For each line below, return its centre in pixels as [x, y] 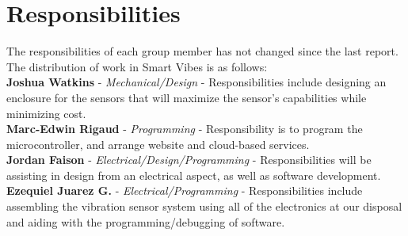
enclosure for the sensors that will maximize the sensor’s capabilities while [187, 97]
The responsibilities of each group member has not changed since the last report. [202, 51]
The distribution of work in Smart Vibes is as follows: [137, 66]
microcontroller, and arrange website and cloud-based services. [158, 144]
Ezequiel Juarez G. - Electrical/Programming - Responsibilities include [185, 190]
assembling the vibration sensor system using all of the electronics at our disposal [204, 206]
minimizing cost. [46, 113]
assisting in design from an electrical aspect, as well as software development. [194, 175]
